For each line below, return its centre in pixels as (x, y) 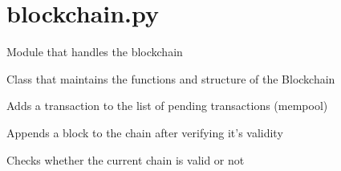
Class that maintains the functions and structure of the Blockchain (171, 78)
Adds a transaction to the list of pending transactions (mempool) (167, 106)
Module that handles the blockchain (95, 52)
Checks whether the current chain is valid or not (126, 159)
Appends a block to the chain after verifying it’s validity (145, 132)
